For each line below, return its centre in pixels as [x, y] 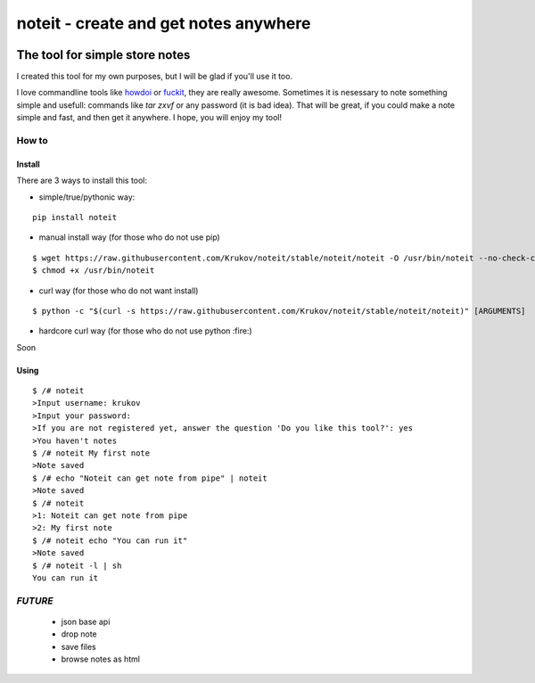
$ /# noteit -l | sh [77, 565]
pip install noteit [75, 217]
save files [79, 646]
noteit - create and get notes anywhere [164, 23]
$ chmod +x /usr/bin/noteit [94, 271]
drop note [79, 634]
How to [32, 140]
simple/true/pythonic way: [87, 197]
